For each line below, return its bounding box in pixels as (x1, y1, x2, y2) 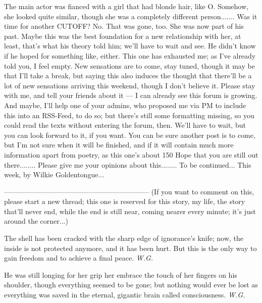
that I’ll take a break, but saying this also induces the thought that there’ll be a (4, 70, 252, 81)
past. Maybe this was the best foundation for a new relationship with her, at (4, 30, 241, 41)
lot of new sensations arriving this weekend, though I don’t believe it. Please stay (4, 80, 255, 90)
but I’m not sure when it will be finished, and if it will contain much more (4, 139, 234, 150)
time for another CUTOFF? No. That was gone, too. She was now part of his (4, 21, 244, 31)
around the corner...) (4, 216, 68, 226)
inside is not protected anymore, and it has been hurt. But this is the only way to (4, 242, 257, 253)
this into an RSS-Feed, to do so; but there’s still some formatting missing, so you (4, 110, 254, 120)
